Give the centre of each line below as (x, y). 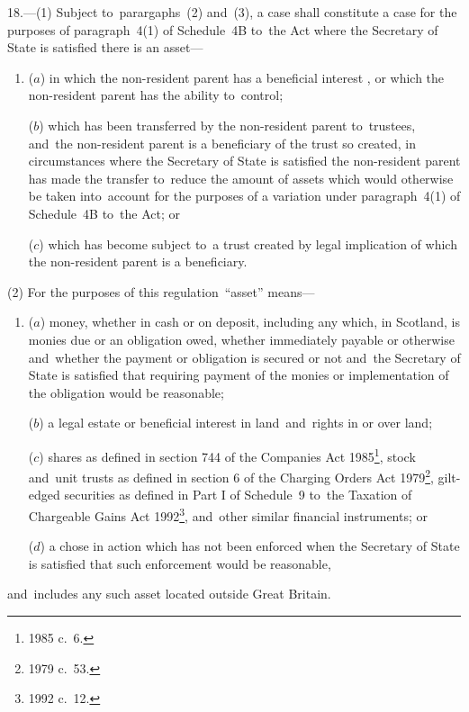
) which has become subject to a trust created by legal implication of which (248, 243)
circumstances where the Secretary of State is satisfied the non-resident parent (244, 161)
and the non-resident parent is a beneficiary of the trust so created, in (222, 143)
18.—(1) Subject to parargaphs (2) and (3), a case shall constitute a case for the (232, 12)
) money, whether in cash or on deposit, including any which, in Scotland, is (250, 322)
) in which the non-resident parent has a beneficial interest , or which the (242, 77)
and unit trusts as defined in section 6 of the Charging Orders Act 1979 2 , (231, 476)
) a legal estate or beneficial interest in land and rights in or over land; (236, 423)
